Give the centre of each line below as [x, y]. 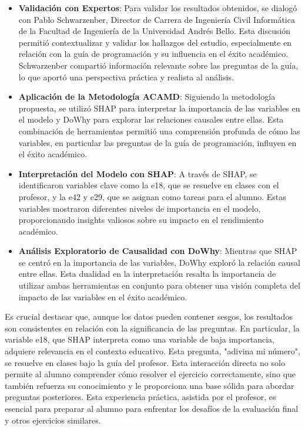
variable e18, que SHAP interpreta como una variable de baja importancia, [140, 339]
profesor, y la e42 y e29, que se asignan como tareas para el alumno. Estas [152, 196]
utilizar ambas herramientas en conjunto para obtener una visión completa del [159, 285]
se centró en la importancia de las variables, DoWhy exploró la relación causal [159, 262]
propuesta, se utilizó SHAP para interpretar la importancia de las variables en [159, 108]
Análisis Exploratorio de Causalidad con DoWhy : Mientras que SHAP [158, 251]
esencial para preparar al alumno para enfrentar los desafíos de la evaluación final [152, 408]
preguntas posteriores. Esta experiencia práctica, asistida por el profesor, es [140, 397]
